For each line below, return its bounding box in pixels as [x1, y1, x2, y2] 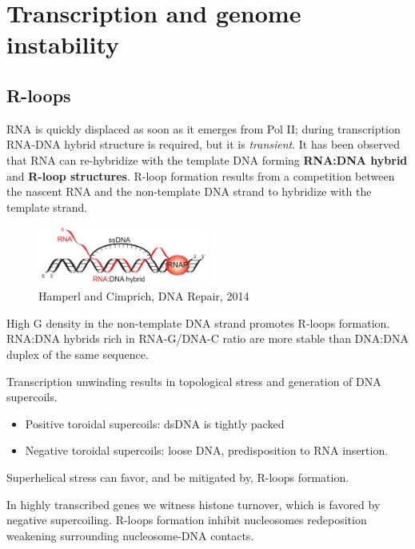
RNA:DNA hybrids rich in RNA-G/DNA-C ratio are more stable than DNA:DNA [6, 330, 409, 347]
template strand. [6, 198, 88, 215]
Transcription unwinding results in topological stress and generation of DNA [6, 372, 381, 389]
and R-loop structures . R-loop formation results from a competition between [6, 167, 395, 184]
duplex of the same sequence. [6, 345, 149, 362]
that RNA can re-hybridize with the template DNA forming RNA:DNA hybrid [6, 151, 408, 168]
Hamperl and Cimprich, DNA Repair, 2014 [38, 288, 249, 304]
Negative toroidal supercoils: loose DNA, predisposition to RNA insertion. [25, 442, 389, 459]
